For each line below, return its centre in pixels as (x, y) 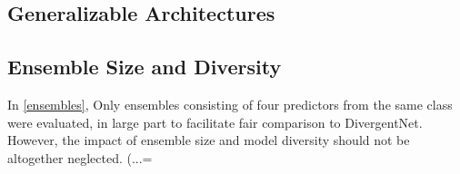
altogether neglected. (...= (80, 157)
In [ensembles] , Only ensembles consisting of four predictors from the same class (230, 104)
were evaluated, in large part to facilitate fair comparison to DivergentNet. (215, 122)
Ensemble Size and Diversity (145, 67)
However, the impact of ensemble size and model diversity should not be (209, 140)
